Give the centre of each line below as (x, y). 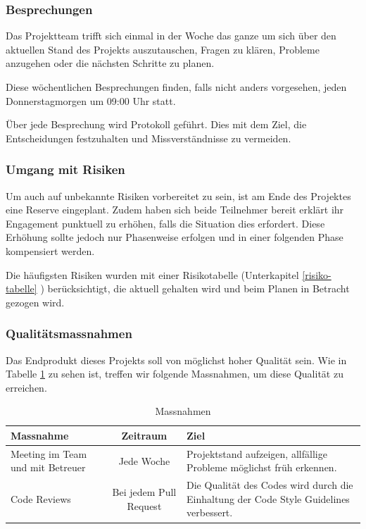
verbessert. (210, 512)
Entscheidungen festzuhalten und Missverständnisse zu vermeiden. (149, 138)
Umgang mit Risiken (65, 169)
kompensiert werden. (50, 250)
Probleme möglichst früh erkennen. (262, 467)
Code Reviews (41, 498)
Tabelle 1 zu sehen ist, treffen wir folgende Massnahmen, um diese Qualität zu (175, 374)
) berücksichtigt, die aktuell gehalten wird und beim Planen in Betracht (195, 288)
